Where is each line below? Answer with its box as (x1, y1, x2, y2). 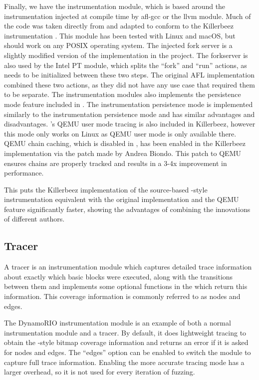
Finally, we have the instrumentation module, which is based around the (4, 1, 226, 11)
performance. (4, 167, 44, 178)
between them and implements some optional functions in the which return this (4, 281, 248, 291)
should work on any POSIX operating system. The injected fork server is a (4, 40, 233, 50)
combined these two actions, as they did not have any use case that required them (4, 79, 255, 89)
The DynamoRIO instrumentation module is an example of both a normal (4, 317, 231, 328)
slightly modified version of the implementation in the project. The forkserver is (4, 49, 248, 60)
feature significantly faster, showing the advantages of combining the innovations (4, 203, 251, 214)
